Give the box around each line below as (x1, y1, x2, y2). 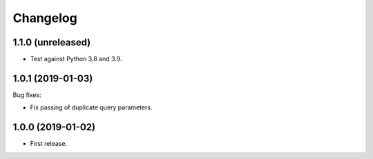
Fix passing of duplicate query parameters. (30, 103, 153, 112)
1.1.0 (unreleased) (12, 36, 91, 48)
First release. (30, 140, 68, 148)
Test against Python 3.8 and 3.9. (30, 55, 122, 63)
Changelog (12, 10, 77, 25)
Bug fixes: (12, 90, 41, 99)
